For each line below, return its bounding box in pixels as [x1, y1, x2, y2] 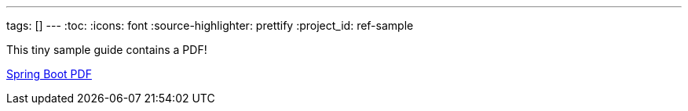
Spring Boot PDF [6, 67, 92, 81]
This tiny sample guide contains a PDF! [6, 43, 207, 56]
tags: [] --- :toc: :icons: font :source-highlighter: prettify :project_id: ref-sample [6, 19, 414, 32]
